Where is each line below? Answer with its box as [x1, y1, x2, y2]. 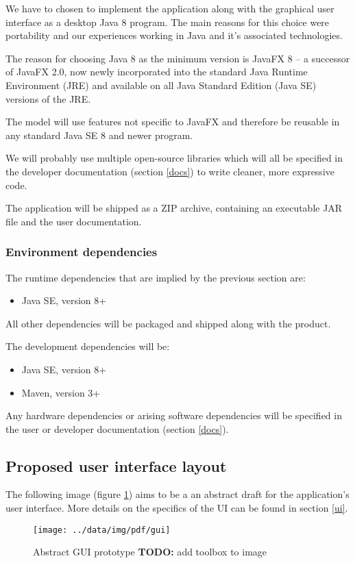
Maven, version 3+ [21, 385, 101, 399]
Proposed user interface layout [5, 455, 227, 476]
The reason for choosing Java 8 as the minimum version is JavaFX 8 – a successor [5, 51, 350, 65]
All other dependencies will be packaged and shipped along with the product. [5, 316, 331, 330]
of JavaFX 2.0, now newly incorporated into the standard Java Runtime [5, 64, 308, 79]
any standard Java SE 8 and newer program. [5, 127, 193, 142]
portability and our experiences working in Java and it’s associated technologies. [5, 28, 343, 42]
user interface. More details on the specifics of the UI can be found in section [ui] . [5, 501, 348, 515]
